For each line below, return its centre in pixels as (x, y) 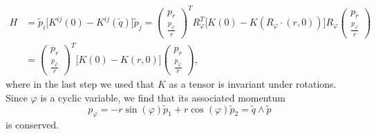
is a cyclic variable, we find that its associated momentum (163, 97)
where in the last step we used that (80, 84)
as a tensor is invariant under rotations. (253, 84)
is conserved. (32, 125)
